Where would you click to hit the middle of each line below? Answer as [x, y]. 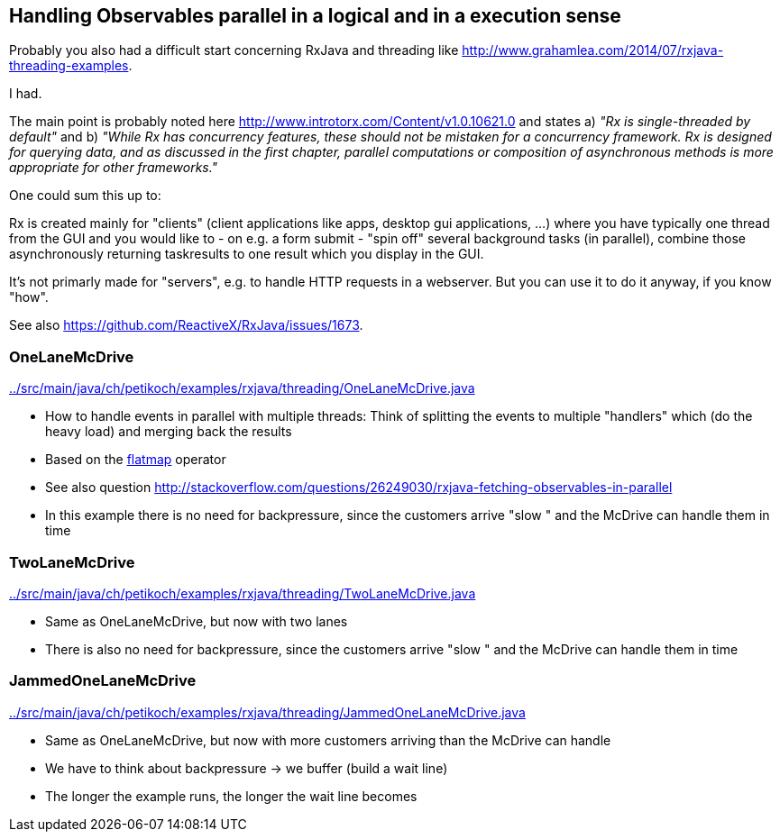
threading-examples [69, 66]
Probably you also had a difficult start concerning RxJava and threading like [234, 50]
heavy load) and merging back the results [169, 432]
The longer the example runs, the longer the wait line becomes [231, 796]
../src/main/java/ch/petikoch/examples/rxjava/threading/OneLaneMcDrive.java [242, 388]
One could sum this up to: [85, 196]
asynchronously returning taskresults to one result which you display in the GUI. [247, 254]
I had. [26, 94]
